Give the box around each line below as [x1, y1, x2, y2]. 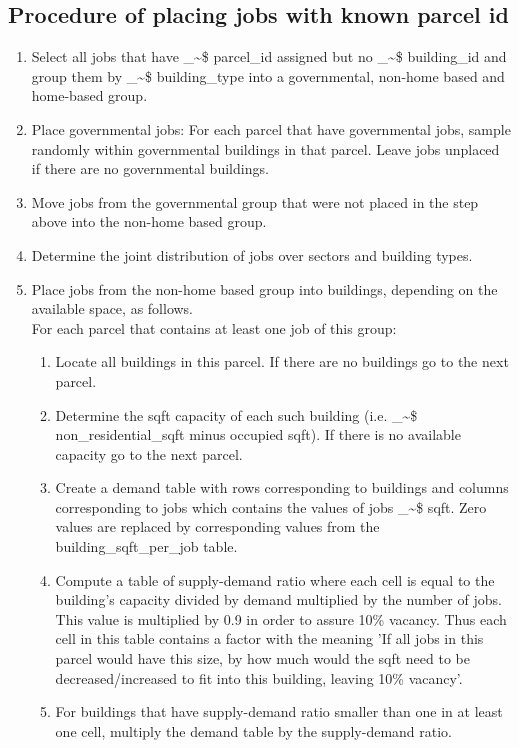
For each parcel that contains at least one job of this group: [31, 317, 397, 338]
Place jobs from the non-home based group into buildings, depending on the [31, 278, 498, 299]
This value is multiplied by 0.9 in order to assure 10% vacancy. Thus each [55, 608, 507, 629]
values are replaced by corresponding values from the [55, 516, 380, 537]
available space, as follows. [31, 298, 194, 319]
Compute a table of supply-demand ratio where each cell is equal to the [55, 569, 495, 590]
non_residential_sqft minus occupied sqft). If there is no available [55, 424, 461, 445]
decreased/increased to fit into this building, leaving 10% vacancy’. [55, 667, 463, 688]
